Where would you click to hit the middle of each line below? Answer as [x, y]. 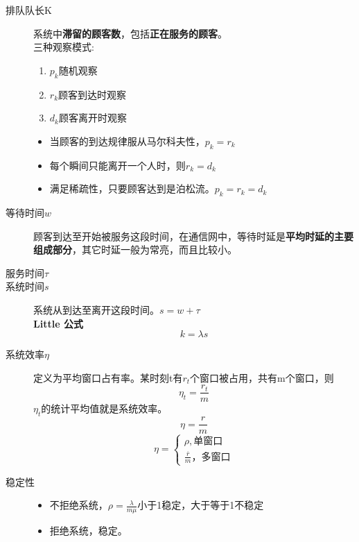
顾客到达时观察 [93, 94]
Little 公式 [58, 323]
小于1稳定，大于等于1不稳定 [201, 505]
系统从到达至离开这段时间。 [96, 309]
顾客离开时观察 [93, 118]
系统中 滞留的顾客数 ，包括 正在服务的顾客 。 [130, 33]
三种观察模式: [64, 47]
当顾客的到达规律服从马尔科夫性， [127, 141]
